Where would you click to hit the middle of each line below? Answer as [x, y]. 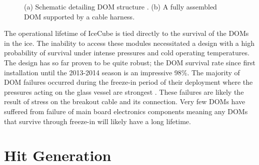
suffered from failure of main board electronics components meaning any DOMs [126, 111]
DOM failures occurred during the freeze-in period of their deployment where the [128, 82]
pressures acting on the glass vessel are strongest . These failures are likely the [124, 91]
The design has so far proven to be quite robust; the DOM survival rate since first [130, 62]
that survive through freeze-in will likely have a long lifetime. [97, 121]
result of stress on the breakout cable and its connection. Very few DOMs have [125, 101]
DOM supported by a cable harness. [79, 16]
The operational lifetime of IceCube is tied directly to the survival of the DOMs [126, 33]
